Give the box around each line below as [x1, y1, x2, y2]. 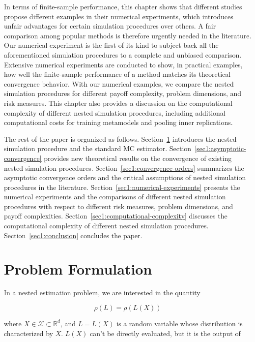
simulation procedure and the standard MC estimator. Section [4, 143, 192, 154]
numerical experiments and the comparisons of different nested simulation [4, 191, 226, 202]
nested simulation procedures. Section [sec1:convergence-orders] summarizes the [4, 162, 244, 173]
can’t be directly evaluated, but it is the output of [90, 328, 241, 338]
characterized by [4, 328, 54, 338]
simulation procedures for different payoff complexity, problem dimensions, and [4, 88, 242, 98]
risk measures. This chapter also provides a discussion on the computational [4, 97, 233, 108]
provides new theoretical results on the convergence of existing [44, 153, 232, 163]
